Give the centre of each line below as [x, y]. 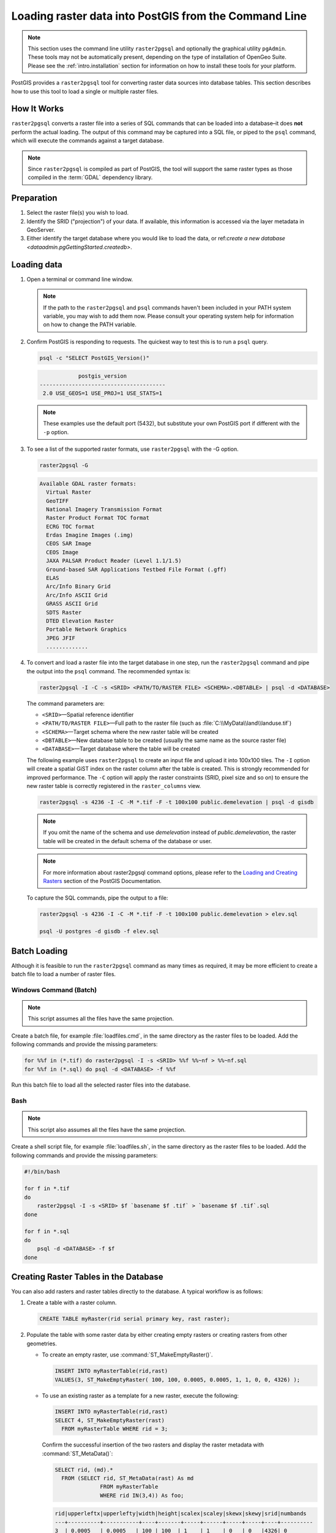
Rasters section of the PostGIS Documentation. [103, 881]
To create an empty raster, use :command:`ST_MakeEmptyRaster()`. [128, 1355]
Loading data [37, 265]
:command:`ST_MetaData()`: [77, 1453]
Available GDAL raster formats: [88, 484]
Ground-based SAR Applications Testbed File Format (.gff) [136, 569]
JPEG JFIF [61, 638]
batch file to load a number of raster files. [64, 974]
